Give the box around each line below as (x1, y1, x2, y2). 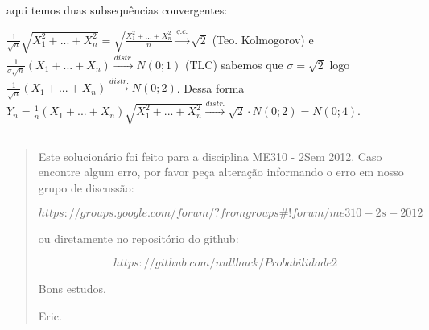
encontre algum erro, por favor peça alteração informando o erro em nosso (38, 163, 404, 180)
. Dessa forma (176, 79, 245, 96)
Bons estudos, (38, 280, 106, 297)
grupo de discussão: (38, 179, 134, 196)
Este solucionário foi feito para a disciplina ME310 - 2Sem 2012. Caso (38, 147, 382, 164)
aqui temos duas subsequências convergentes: (6, 2, 228, 18)
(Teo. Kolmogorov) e (212, 31, 314, 47)
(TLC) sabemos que (185, 56, 283, 72)
